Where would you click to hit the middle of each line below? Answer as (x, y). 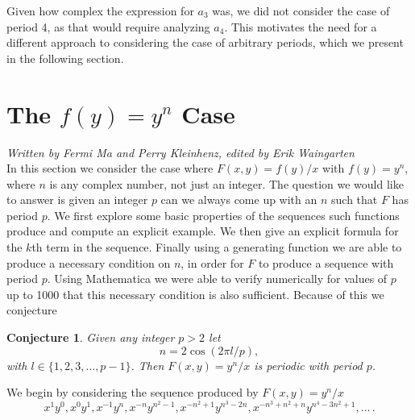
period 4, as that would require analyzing (108, 26)
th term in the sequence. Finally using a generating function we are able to (217, 247)
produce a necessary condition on (89, 262)
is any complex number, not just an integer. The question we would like (226, 183)
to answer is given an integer (77, 200)
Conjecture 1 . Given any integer (91, 337)
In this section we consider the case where (110, 168)
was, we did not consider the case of (301, 10)
